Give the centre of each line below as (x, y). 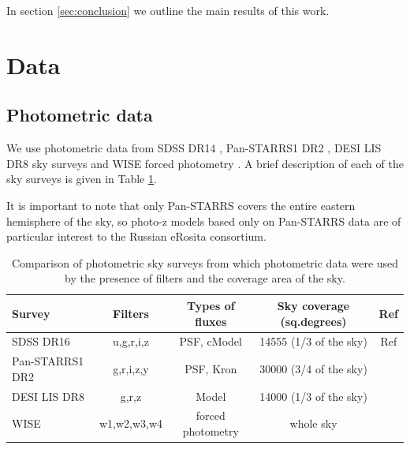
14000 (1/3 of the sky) (313, 396)
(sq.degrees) (313, 321)
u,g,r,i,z (130, 341)
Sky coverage (313, 305)
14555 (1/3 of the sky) (313, 341)
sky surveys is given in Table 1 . (82, 179)
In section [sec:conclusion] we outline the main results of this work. (168, 10)
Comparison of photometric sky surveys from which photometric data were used (205, 262)
